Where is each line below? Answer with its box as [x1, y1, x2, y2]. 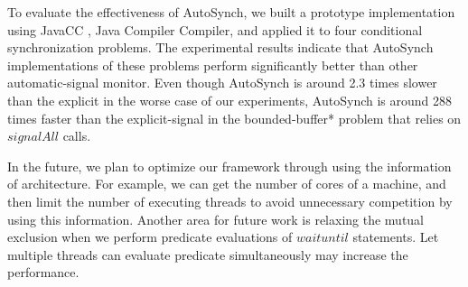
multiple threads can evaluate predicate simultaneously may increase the [7, 245, 408, 264]
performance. [7, 263, 80, 282]
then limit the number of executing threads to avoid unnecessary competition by [7, 191, 453, 210]
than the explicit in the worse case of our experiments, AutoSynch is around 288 [7, 90, 453, 109]
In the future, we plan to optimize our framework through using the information [7, 156, 452, 175]
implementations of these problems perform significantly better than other [7, 55, 418, 74]
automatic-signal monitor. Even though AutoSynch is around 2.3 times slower [7, 73, 437, 92]
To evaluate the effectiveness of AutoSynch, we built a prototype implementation [7, 3, 455, 21]
